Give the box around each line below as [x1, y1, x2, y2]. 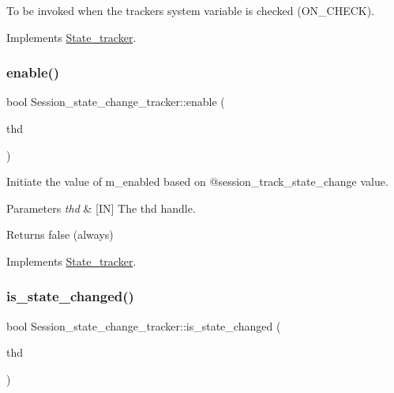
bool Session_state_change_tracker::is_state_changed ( [6, 317, 281, 334]
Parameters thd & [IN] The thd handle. [6, 199, 196, 216]
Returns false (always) [6, 226, 114, 243]
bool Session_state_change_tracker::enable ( [6, 93, 225, 110]
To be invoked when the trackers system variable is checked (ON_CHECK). [6, 2, 375, 18]
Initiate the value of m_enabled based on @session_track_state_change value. [6, 173, 388, 190]
